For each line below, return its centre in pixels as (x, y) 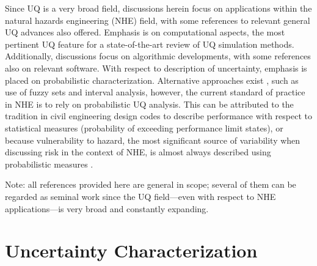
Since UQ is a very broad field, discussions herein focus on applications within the (158, 8)
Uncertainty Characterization (131, 250)
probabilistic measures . (49, 164)
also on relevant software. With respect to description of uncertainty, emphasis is (156, 68)
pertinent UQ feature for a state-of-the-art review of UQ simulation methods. (150, 44)
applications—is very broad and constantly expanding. (107, 208)
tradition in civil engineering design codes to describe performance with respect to (158, 116)
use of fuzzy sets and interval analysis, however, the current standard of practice (155, 92)
